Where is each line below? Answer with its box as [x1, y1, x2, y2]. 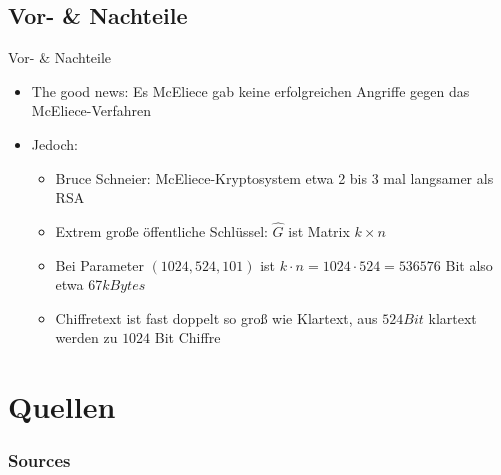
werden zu [55, 327, 118, 348]
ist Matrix [288, 220, 350, 241]
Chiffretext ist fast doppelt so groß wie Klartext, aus [55, 307, 378, 328]
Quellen [8, 386, 116, 427]
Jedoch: [31, 133, 78, 154]
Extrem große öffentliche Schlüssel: [55, 220, 268, 241]
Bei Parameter [55, 254, 144, 275]
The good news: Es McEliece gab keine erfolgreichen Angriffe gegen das [31, 80, 470, 101]
